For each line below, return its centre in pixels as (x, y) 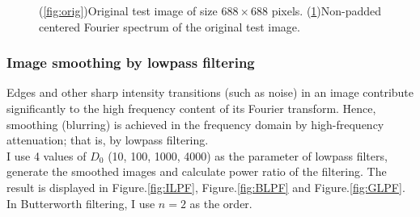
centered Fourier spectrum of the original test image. (170, 26)
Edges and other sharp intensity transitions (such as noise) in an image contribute (210, 92)
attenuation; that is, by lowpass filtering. (108, 140)
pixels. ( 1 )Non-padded (327, 10)
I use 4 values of (47, 155)
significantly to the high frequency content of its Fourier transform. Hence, (191, 108)
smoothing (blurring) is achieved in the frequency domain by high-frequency (195, 124)
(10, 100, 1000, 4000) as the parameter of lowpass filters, (248, 155)
